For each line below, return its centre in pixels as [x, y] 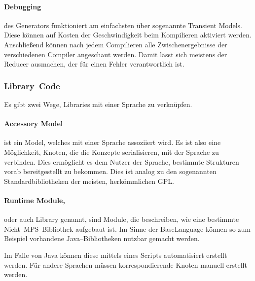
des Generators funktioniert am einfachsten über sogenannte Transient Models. [123, 25]
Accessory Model [34, 123]
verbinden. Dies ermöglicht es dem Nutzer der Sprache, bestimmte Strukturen [122, 161]
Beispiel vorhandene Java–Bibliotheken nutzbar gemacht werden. [102, 238]
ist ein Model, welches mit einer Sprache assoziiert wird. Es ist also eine [112, 142]
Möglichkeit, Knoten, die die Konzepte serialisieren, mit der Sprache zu [111, 152]
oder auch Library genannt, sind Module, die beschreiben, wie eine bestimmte [122, 219]
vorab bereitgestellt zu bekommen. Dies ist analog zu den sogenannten [110, 171]
